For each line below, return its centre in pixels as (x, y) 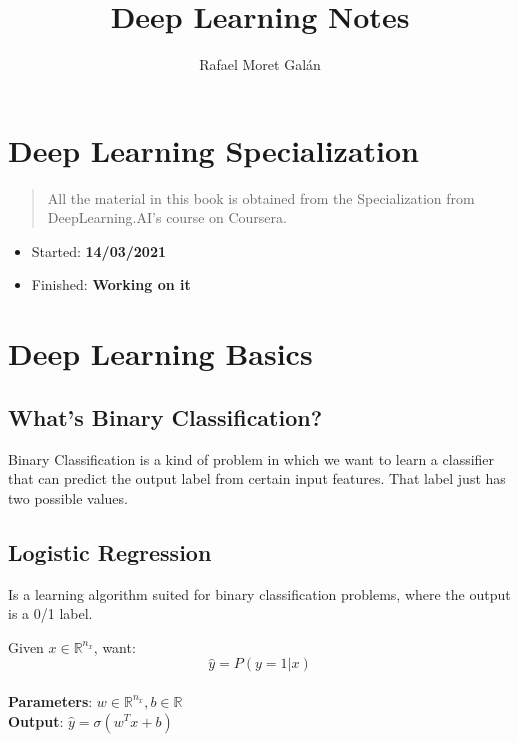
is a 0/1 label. (50, 613)
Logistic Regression (110, 551)
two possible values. (68, 497)
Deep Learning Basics (160, 353)
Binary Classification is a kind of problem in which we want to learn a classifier (251, 458)
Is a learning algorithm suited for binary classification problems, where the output (259, 593)
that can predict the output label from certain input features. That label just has (257, 478)
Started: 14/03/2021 (99, 250)
